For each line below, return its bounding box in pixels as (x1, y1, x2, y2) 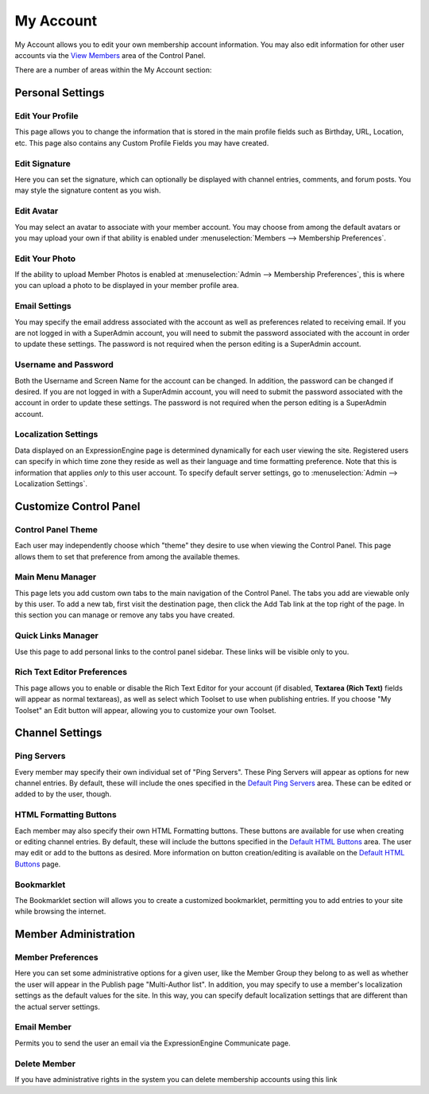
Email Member (14, 1022, 71, 1033)
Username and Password (14, 359, 114, 370)
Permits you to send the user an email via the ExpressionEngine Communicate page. (14, 1038, 292, 1048)
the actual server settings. (14, 1002, 101, 1011)
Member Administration (14, 928, 135, 941)
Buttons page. (14, 859, 61, 869)
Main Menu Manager (14, 571, 97, 582)
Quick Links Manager (14, 630, 99, 641)
